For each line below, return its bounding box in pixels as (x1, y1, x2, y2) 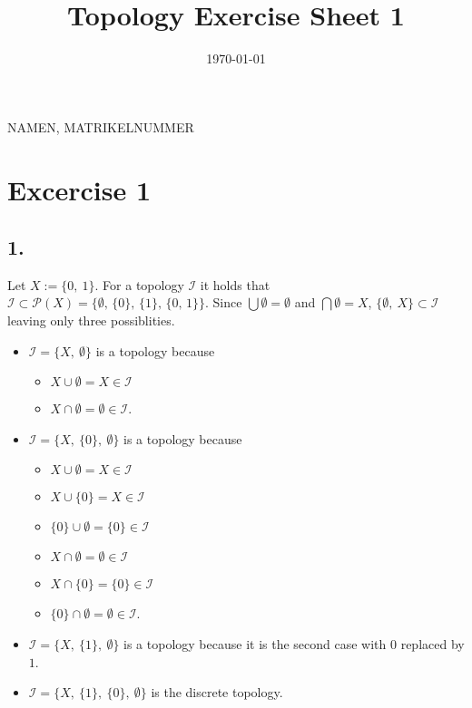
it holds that (200, 275, 270, 294)
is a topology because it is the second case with (123, 635, 387, 654)
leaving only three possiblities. (7, 311, 175, 330)
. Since (205, 293, 242, 312)
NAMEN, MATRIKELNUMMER (7, 117, 194, 136)
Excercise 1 (7, 170, 152, 208)
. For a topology (94, 275, 184, 294)
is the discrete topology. (151, 683, 283, 702)
